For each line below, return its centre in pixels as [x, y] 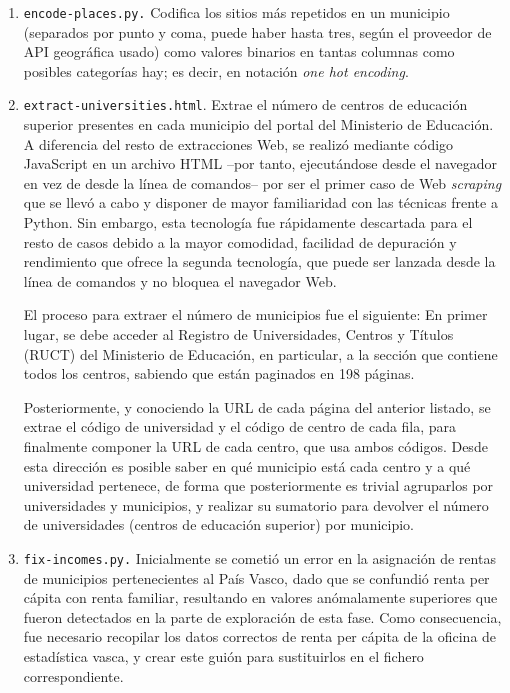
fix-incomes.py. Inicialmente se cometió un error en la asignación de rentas [259, 557]
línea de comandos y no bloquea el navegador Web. [180, 280]
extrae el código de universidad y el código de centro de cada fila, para [240, 426]
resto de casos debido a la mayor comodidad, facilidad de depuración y [240, 241]
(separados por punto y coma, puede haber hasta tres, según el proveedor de [257, 31]
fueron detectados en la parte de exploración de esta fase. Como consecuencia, [262, 616]
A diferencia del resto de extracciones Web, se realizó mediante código [238, 143]
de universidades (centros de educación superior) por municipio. [218, 524]
